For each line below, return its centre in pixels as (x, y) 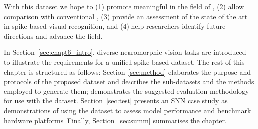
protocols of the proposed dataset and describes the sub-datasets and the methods (129, 81)
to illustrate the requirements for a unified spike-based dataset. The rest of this (124, 62)
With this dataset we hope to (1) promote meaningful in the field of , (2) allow (124, 6)
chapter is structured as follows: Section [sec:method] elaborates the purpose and (127, 71)
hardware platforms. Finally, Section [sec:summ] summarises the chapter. (115, 120)
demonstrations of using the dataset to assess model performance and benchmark (128, 110)
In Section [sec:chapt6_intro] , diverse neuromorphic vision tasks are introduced (125, 52)
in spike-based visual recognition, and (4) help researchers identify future (115, 26)
